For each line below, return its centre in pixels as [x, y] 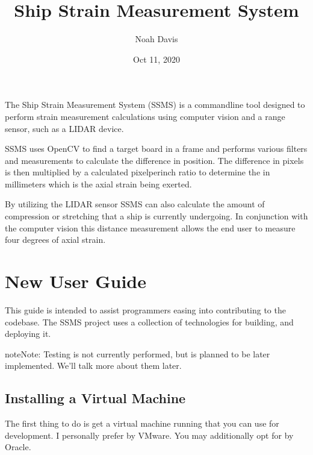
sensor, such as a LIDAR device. [64, 128]
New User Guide [76, 281]
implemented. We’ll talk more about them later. [93, 366]
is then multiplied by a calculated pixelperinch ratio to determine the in [138, 172]
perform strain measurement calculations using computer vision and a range [145, 116]
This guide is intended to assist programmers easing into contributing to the [145, 309]
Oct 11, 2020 [156, 59]
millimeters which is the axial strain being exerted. [98, 184]
